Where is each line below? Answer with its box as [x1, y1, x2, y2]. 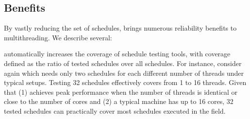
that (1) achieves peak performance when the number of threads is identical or [4, 86, 238, 97]
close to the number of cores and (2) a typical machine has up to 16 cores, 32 [4, 96, 233, 106]
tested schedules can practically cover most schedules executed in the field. [4, 105, 226, 116]
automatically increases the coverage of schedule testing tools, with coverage [4, 49, 231, 59]
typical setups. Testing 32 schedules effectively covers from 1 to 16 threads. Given [4, 77, 247, 87]
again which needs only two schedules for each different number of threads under [4, 68, 244, 78]
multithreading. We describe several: [4, 32, 112, 42]
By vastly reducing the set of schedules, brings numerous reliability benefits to [4, 23, 237, 33]
